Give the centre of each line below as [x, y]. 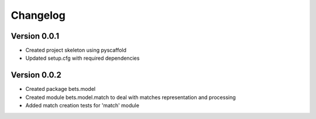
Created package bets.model [61, 89]
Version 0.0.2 [36, 75]
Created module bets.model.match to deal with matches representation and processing [131, 97]
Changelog [38, 15]
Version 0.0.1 [35, 36]
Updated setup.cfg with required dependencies [83, 58]
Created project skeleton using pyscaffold [76, 50]
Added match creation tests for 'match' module [83, 106]
